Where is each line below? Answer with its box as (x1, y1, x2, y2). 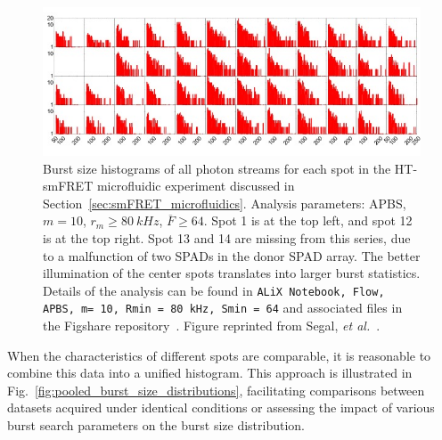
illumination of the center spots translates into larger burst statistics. (43, 264, 421, 282)
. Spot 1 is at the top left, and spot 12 (203, 211, 413, 230)
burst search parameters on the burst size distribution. (7, 415, 305, 434)
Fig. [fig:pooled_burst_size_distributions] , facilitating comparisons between (7, 380, 425, 399)
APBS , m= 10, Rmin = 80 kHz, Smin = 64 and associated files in (43, 298, 403, 317)
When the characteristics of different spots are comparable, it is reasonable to (7, 346, 431, 364)
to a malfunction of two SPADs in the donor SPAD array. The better (43, 246, 421, 265)
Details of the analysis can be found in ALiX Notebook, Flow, (43, 281, 385, 299)
